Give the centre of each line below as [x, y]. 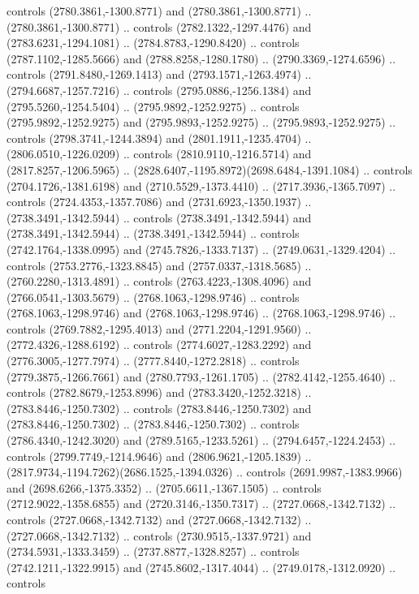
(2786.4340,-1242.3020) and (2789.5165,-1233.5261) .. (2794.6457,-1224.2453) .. [201, 440]
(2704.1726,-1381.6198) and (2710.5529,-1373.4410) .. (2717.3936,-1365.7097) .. [201, 185]
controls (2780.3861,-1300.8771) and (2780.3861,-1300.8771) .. [159, 11]
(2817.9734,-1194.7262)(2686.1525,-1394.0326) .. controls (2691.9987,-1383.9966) [205, 472]
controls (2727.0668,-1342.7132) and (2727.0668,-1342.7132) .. [159, 519]
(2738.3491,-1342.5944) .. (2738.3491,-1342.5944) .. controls [153, 233]
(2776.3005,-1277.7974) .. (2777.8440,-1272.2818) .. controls [153, 361]
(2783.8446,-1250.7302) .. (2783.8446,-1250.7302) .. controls [153, 424]
